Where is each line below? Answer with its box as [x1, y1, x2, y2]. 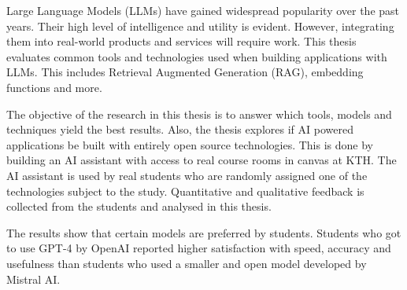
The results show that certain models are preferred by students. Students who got [6, 224, 401, 240]
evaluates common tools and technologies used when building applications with [6, 48, 387, 64]
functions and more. [6, 79, 102, 95]
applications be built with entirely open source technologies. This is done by [6, 136, 373, 152]
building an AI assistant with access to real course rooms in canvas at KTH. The [6, 152, 397, 168]
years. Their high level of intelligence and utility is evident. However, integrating [6, 17, 394, 34]
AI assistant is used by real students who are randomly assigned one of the [6, 167, 368, 183]
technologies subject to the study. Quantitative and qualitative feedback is [6, 182, 364, 199]
